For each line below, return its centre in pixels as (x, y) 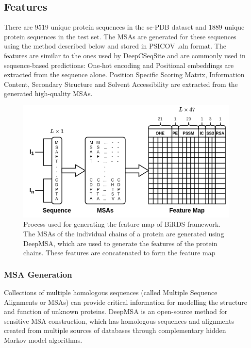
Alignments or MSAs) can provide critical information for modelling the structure (126, 302)
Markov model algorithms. (43, 340)
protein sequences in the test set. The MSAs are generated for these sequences (120, 36)
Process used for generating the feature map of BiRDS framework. (122, 224)
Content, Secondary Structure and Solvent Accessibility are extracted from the (121, 84)
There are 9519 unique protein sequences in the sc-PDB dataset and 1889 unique (124, 27)
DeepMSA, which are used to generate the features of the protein (120, 243)
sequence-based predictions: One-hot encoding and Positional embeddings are (119, 65)
